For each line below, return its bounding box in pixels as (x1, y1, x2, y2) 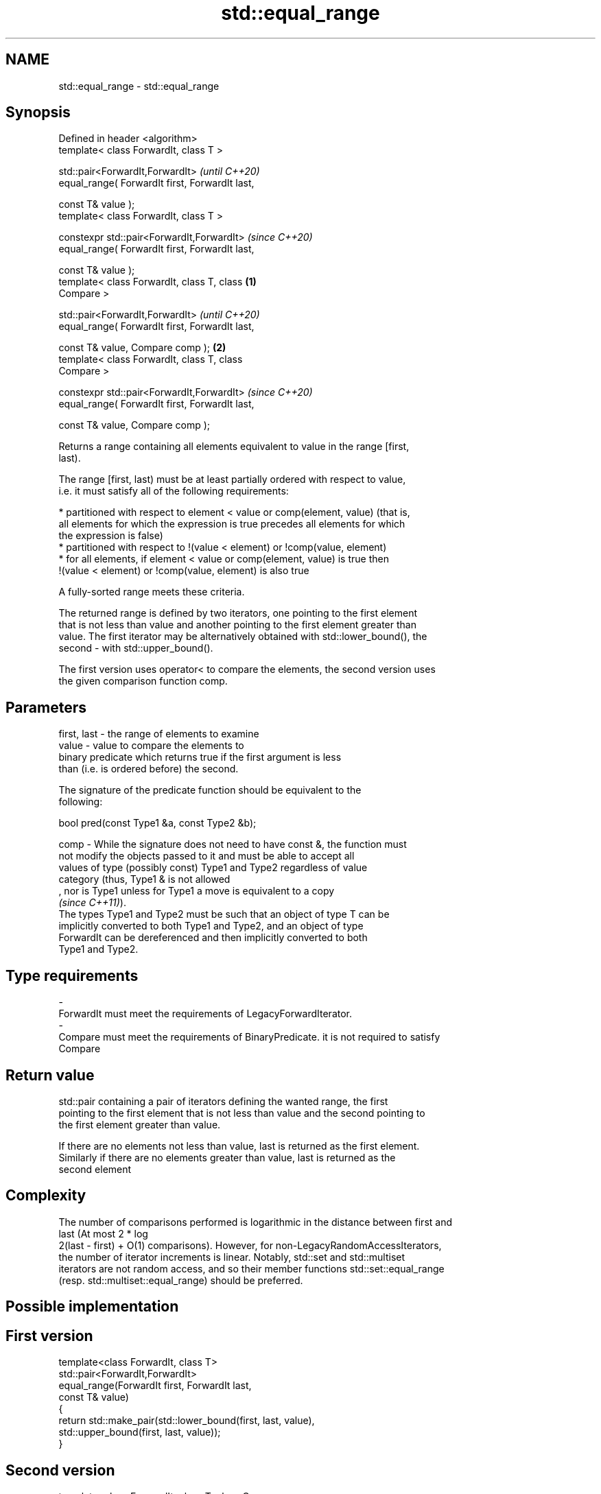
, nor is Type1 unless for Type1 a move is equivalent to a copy (58, 885, 335, 897)
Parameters (5, 698, 86, 716)
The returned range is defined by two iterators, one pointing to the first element (58, 607, 418, 619)
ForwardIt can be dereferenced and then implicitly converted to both (58, 932, 368, 944)
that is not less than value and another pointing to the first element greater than (58, 619, 416, 631)
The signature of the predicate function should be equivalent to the (58, 784, 362, 796)
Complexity (5, 1187, 86, 1205)
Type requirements (5, 967, 139, 984)
